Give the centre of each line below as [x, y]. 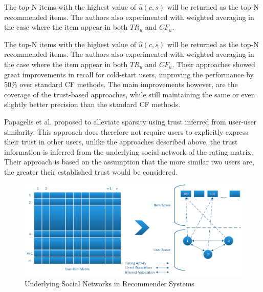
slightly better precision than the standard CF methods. [92, 104]
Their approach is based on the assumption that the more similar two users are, [129, 162]
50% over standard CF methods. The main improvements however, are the [121, 84]
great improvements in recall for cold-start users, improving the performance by [129, 74]
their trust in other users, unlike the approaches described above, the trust [121, 142]
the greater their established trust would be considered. [91, 171]
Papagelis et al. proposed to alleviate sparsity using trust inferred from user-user [130, 121]
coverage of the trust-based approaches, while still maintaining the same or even [130, 94]
